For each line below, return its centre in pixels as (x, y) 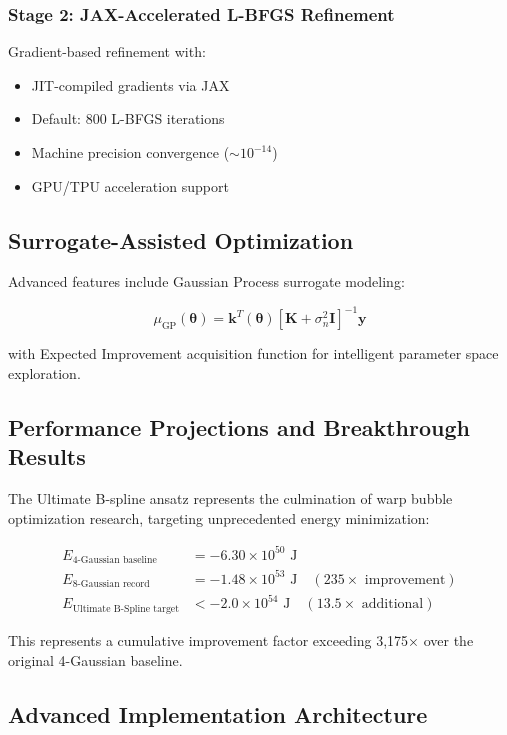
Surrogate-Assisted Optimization (181, 239)
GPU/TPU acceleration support (130, 185)
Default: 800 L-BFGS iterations (128, 118)
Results (47, 456)
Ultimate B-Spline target (125, 608)
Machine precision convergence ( (130, 152)
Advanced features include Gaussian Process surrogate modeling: (206, 281)
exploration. (44, 373)
